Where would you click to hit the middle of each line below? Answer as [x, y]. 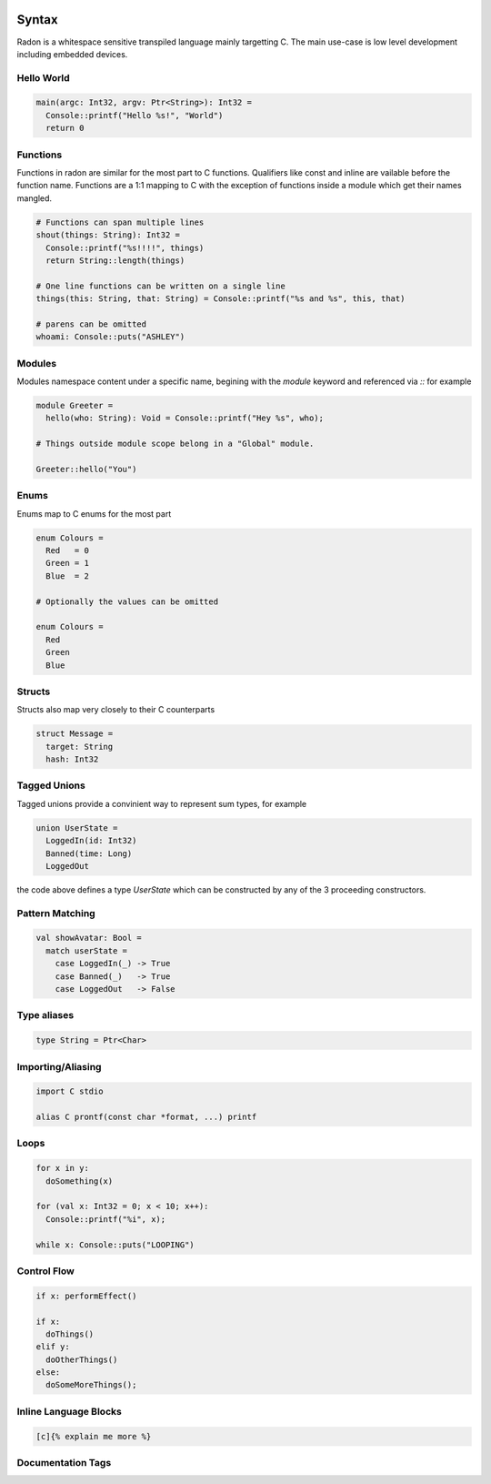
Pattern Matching [56, 913]
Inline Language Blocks [69, 1411]
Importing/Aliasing [59, 1066]
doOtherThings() [82, 1359]
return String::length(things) [115, 260]
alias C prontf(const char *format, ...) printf [146, 1117]
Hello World [43, 77]
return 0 [65, 128]
